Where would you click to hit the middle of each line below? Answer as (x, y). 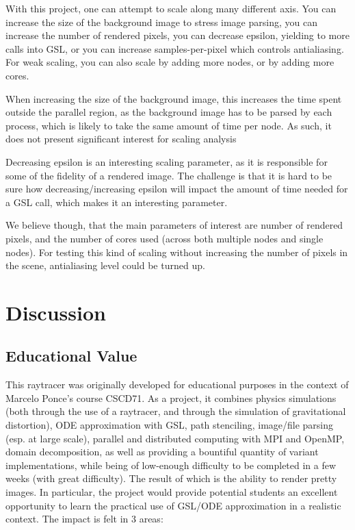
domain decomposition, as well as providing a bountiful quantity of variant (162, 452)
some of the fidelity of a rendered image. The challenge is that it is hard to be (169, 175)
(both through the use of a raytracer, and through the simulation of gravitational (176, 411)
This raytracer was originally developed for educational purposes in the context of (177, 384)
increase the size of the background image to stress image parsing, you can (161, 22)
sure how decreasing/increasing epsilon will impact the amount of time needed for (177, 189)
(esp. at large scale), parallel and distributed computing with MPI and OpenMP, (175, 438)
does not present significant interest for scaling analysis (121, 139)
